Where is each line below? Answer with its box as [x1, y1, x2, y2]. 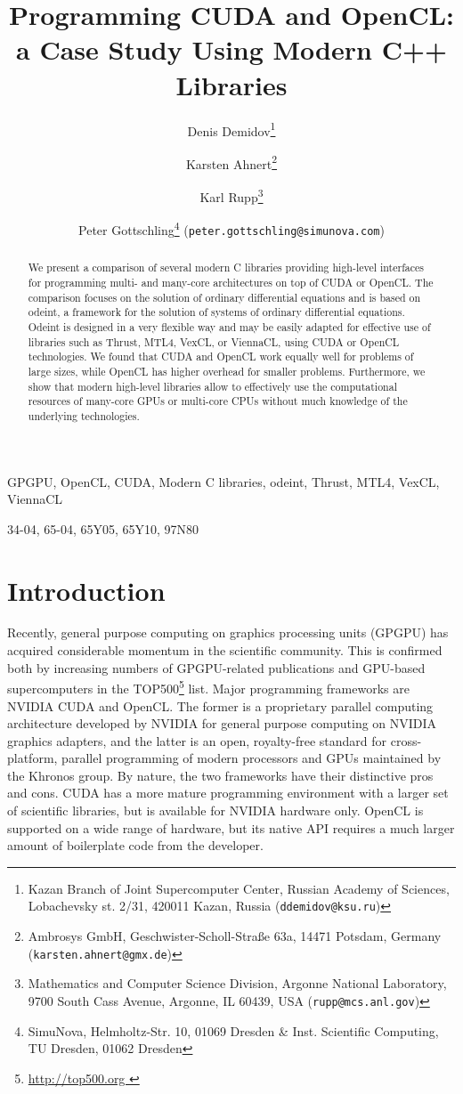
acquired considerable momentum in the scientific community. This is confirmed [7, 641, 443, 660]
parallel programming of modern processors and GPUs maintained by [61, 749, 442, 767]
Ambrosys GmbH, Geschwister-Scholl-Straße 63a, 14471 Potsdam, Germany [28, 927, 442, 945]
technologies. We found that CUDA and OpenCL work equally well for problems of [28, 349, 414, 364]
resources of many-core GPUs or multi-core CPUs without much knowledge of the [28, 393, 408, 409]
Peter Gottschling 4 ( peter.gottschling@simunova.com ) [78, 218, 385, 239]
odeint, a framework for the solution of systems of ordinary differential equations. [28, 304, 405, 320]
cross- [390, 731, 422, 750]
